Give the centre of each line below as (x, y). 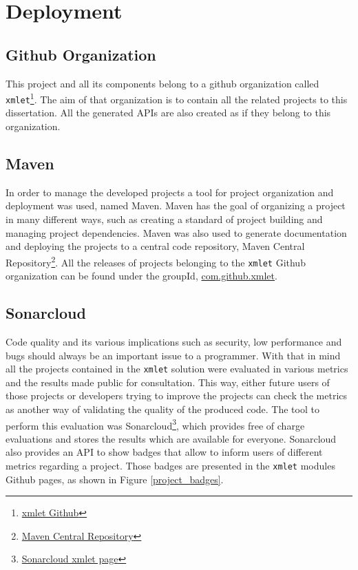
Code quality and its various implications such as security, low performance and (174, 341)
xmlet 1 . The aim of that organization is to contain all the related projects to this (177, 98)
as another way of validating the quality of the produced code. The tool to (162, 409)
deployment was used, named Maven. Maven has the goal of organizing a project (176, 205)
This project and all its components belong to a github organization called (162, 83)
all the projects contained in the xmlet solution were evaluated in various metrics (177, 369)
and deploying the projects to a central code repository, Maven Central (155, 246)
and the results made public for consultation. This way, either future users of (168, 382)
